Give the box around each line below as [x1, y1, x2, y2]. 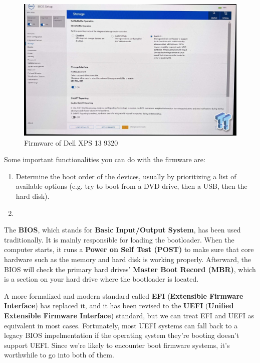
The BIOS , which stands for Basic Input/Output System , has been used [4, 224, 241, 235]
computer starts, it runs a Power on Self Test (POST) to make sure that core [4, 244, 254, 255]
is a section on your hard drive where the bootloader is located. [4, 274, 199, 284]
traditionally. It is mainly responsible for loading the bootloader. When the [4, 234, 234, 245]
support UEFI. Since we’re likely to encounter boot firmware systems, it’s [4, 339, 230, 350]
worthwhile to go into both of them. [4, 349, 114, 360]
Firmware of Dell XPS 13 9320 [24, 137, 118, 148]
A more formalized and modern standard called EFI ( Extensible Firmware [4, 290, 243, 301]
